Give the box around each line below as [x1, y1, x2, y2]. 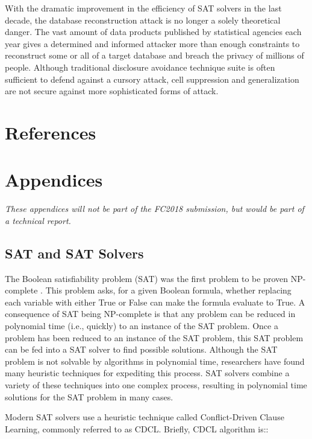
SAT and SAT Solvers [5, 243, 144, 262]
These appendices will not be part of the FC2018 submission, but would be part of [5, 202, 304, 215]
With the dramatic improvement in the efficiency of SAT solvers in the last [5, 2, 282, 14]
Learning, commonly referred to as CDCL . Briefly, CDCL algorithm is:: [5, 422, 269, 435]
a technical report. [5, 214, 71, 226]
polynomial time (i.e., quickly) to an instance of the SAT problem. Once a [5, 319, 278, 332]
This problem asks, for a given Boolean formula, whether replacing [45, 284, 292, 296]
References [5, 120, 96, 144]
